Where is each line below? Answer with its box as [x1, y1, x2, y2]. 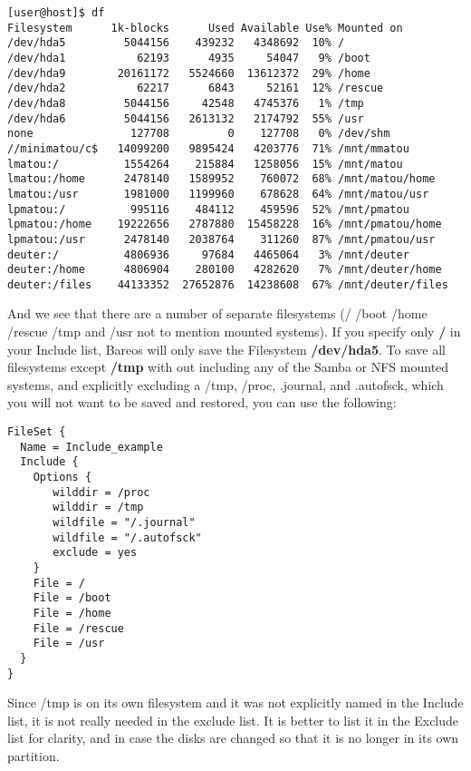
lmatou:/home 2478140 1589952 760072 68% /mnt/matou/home [7, 172, 436, 186]
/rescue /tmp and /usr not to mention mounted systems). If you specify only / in [7, 322, 461, 341]
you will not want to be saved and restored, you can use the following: [7, 393, 397, 412]
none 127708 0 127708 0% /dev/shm [7, 127, 390, 141]
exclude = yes [53, 546, 138, 560]
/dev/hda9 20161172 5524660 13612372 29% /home [7, 66, 370, 80]
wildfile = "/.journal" [53, 515, 196, 529]
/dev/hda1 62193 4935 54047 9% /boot [7, 51, 370, 64]
